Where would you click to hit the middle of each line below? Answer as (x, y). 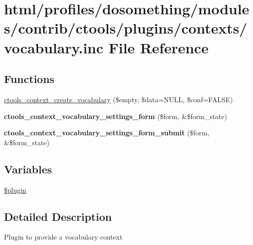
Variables (28, 169)
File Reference (158, 47)
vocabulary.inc (54, 47)
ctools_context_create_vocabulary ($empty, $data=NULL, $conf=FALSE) (119, 99)
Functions (29, 79)
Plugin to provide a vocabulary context (63, 237)
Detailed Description (58, 216)
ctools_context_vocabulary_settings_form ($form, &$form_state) (116, 116)
